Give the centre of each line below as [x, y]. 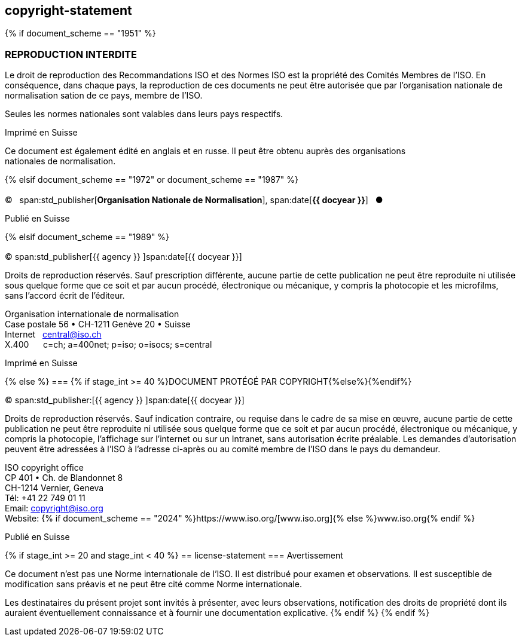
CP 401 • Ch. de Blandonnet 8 [64, 477]
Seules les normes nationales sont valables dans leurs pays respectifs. [144, 114]
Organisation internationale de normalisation [92, 314]
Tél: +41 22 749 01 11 [45, 498]
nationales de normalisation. [60, 161]
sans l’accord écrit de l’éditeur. [65, 295]
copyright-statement [68, 10]
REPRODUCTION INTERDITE [71, 54]
